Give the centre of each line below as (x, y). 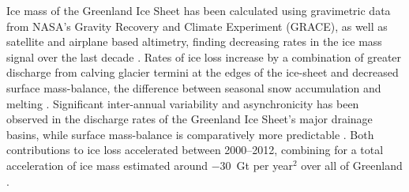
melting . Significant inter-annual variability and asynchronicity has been (183, 103)
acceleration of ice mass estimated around (107, 165)
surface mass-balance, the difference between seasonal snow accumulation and (194, 87)
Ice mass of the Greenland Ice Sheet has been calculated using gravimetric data (199, 10)
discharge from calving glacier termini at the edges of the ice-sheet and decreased (203, 72)
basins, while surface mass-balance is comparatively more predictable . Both (190, 134)
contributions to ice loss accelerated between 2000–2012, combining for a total (195, 150)
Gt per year (265, 165)
